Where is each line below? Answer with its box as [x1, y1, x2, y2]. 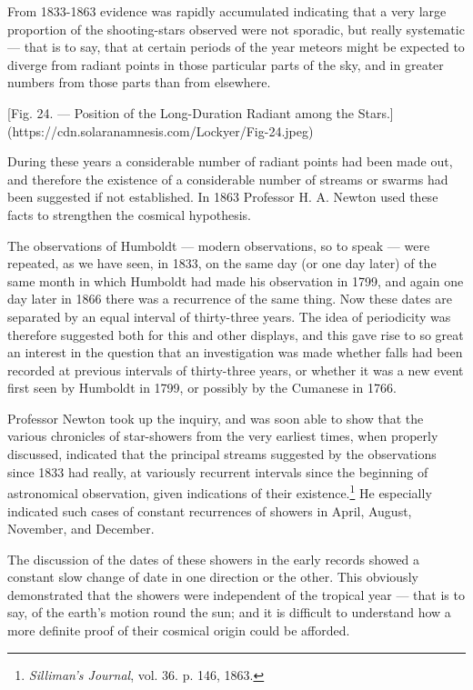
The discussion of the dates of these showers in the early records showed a [7, 549, 420, 568]
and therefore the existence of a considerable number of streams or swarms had [7, 169, 448, 188]
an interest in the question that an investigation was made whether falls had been [7, 343, 463, 362]
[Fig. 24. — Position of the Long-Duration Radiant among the [7, 103, 355, 122]
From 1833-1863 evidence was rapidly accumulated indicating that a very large [7, 2, 447, 20]
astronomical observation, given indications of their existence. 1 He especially [7, 481, 432, 502]
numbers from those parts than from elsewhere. [7, 73, 271, 92]
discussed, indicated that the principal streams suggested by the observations [7, 445, 437, 464]
